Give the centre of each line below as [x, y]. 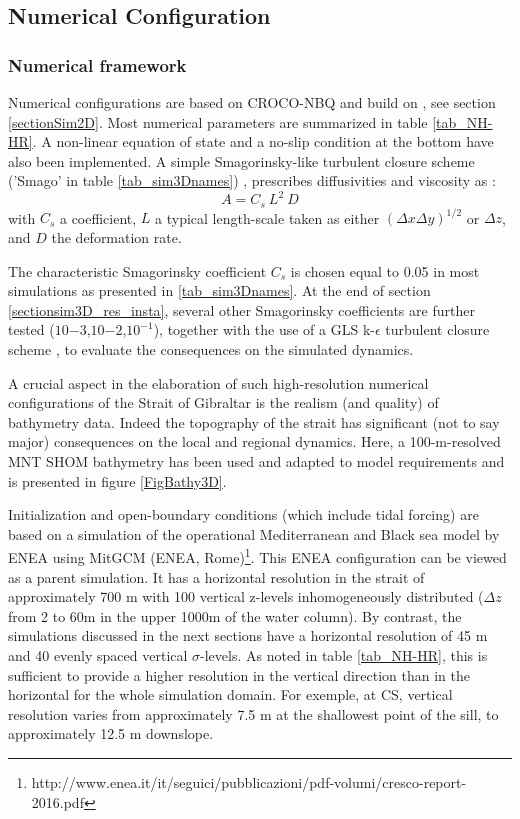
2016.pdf [57, 801]
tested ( [31, 329]
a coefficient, [98, 217]
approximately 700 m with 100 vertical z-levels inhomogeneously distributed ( [246, 596]
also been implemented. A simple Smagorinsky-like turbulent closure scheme [241, 160]
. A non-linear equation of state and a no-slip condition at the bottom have [263, 141]
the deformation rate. [116, 237]
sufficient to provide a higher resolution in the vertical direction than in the [239, 674]
